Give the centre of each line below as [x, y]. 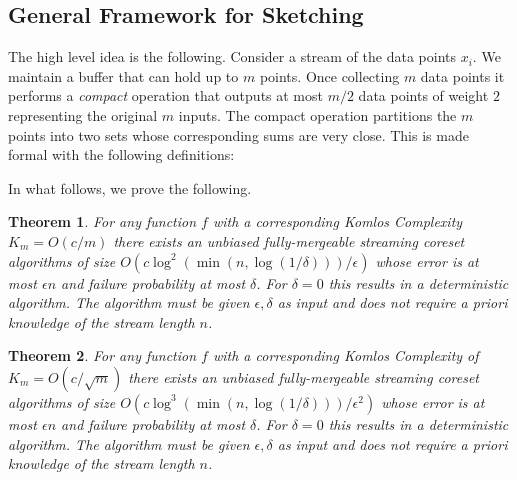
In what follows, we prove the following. [130, 187]
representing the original [83, 114]
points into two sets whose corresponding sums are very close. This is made [238, 134]
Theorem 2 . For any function [102, 355]
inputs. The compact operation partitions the [317, 114]
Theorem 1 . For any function [102, 221]
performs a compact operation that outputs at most [165, 95]
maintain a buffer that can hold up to [123, 75]
